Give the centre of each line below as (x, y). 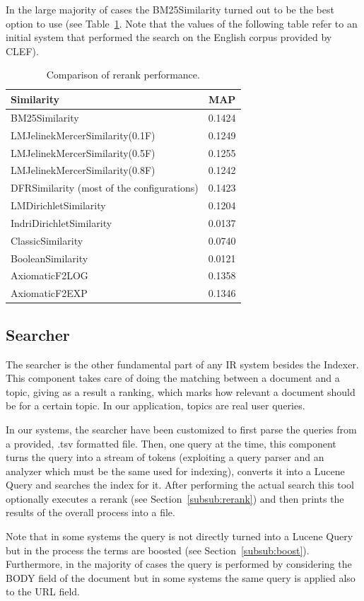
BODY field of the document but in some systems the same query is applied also (181, 577)
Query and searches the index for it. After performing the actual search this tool (180, 485)
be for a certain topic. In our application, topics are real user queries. (155, 405)
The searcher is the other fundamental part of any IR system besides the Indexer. (182, 364)
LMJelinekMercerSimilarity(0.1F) (83, 135)
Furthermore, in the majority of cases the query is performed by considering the (179, 564)
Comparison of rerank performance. (123, 75)
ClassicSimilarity (47, 240)
